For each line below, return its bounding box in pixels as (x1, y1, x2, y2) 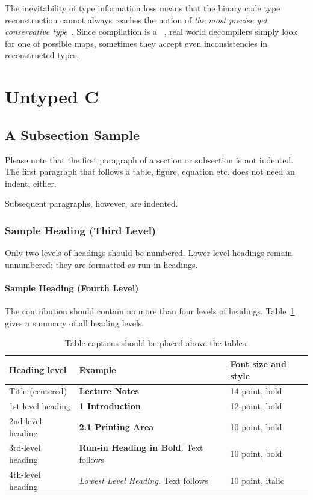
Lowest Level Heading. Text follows (79, 474, 208, 486)
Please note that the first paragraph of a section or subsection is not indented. (5, 153, 294, 166)
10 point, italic (230, 474, 284, 486)
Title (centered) (9, 385, 67, 397)
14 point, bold (230, 385, 282, 397)
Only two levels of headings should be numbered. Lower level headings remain (5, 246, 293, 259)
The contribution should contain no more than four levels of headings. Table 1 (5, 305, 295, 317)
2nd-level (9, 415, 42, 427)
